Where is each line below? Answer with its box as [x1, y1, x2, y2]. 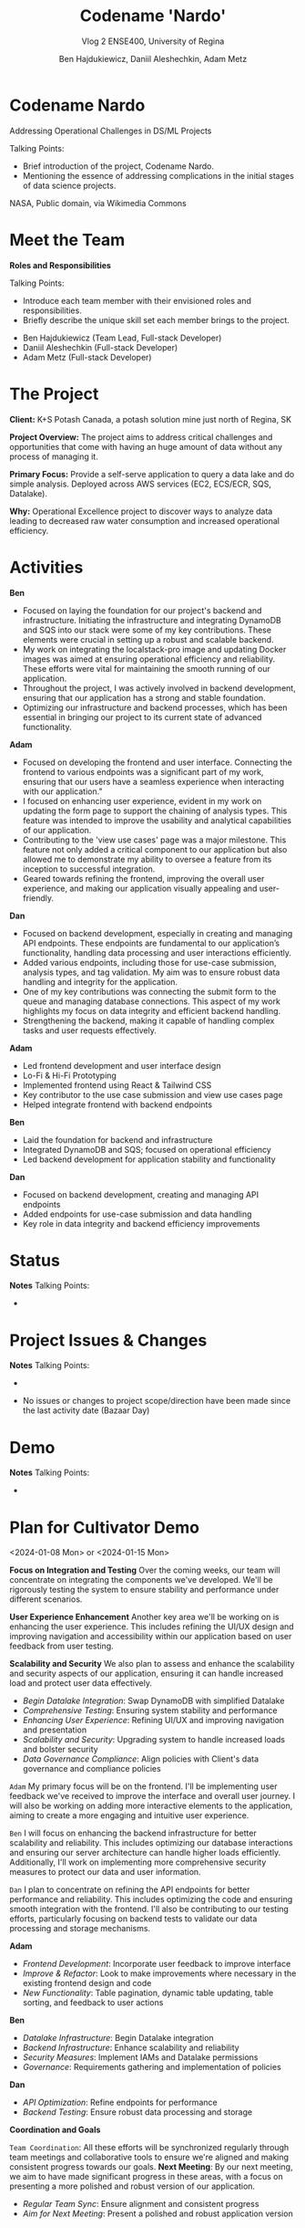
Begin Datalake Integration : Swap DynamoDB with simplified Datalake [22, 1695, 285, 1707]
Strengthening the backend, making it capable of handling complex [22, 1015, 275, 1026]
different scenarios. [9, 1594, 83, 1605]
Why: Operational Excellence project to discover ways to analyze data [9, 506, 273, 517]
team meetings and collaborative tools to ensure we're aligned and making [9, 2151, 290, 2163]
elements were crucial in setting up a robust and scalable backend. [22, 633, 275, 644]
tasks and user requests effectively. [22, 1024, 157, 1036]
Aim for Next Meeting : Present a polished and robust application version [22, 2208, 293, 2219]
